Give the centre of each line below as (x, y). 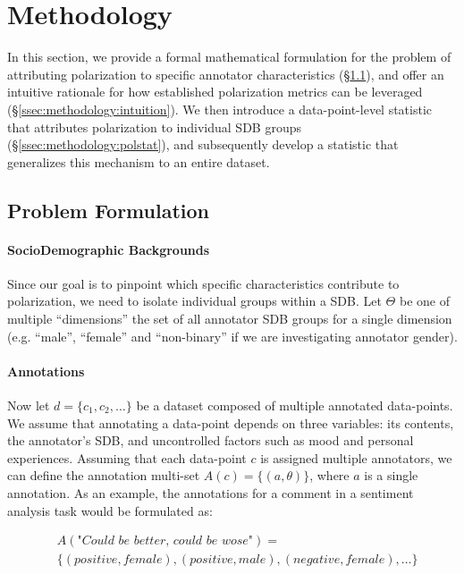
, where (329, 475)
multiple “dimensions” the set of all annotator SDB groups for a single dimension (230, 319)
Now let (29, 405)
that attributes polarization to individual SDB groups (154, 127)
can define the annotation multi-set (104, 475)
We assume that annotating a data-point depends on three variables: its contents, (231, 422)
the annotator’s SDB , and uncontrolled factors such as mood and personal (211, 440)
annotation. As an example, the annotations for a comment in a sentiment (211, 493)
